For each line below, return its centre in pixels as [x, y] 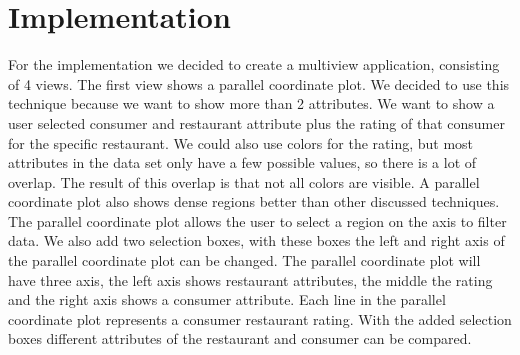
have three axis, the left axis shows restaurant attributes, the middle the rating [250, 279]
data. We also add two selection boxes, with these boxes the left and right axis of [256, 240]
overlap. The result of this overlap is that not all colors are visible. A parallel [244, 181]
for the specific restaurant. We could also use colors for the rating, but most [241, 142]
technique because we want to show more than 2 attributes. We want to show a [251, 103]
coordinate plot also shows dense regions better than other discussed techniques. [254, 201]
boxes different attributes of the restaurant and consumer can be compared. [240, 338]
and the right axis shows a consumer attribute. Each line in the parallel [227, 299]
